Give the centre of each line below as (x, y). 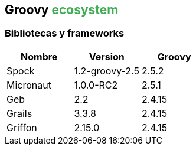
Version (107, 56)
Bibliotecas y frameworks (65, 33)
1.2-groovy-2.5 (107, 71)
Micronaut (29, 85)
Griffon (22, 127)
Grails (19, 113)
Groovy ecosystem (62, 10)
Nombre (39, 56)
